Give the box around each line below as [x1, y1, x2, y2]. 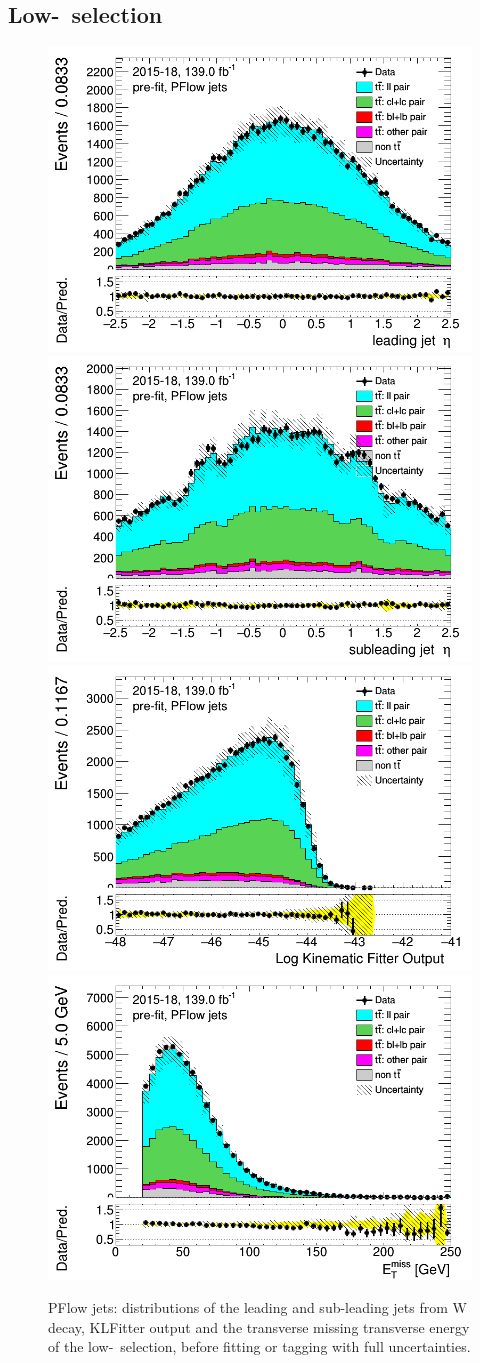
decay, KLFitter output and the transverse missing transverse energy [48, 1316, 470, 1337]
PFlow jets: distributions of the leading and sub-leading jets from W [48, 1297, 467, 1318]
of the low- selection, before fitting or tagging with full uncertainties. [48, 1336, 471, 1357]
